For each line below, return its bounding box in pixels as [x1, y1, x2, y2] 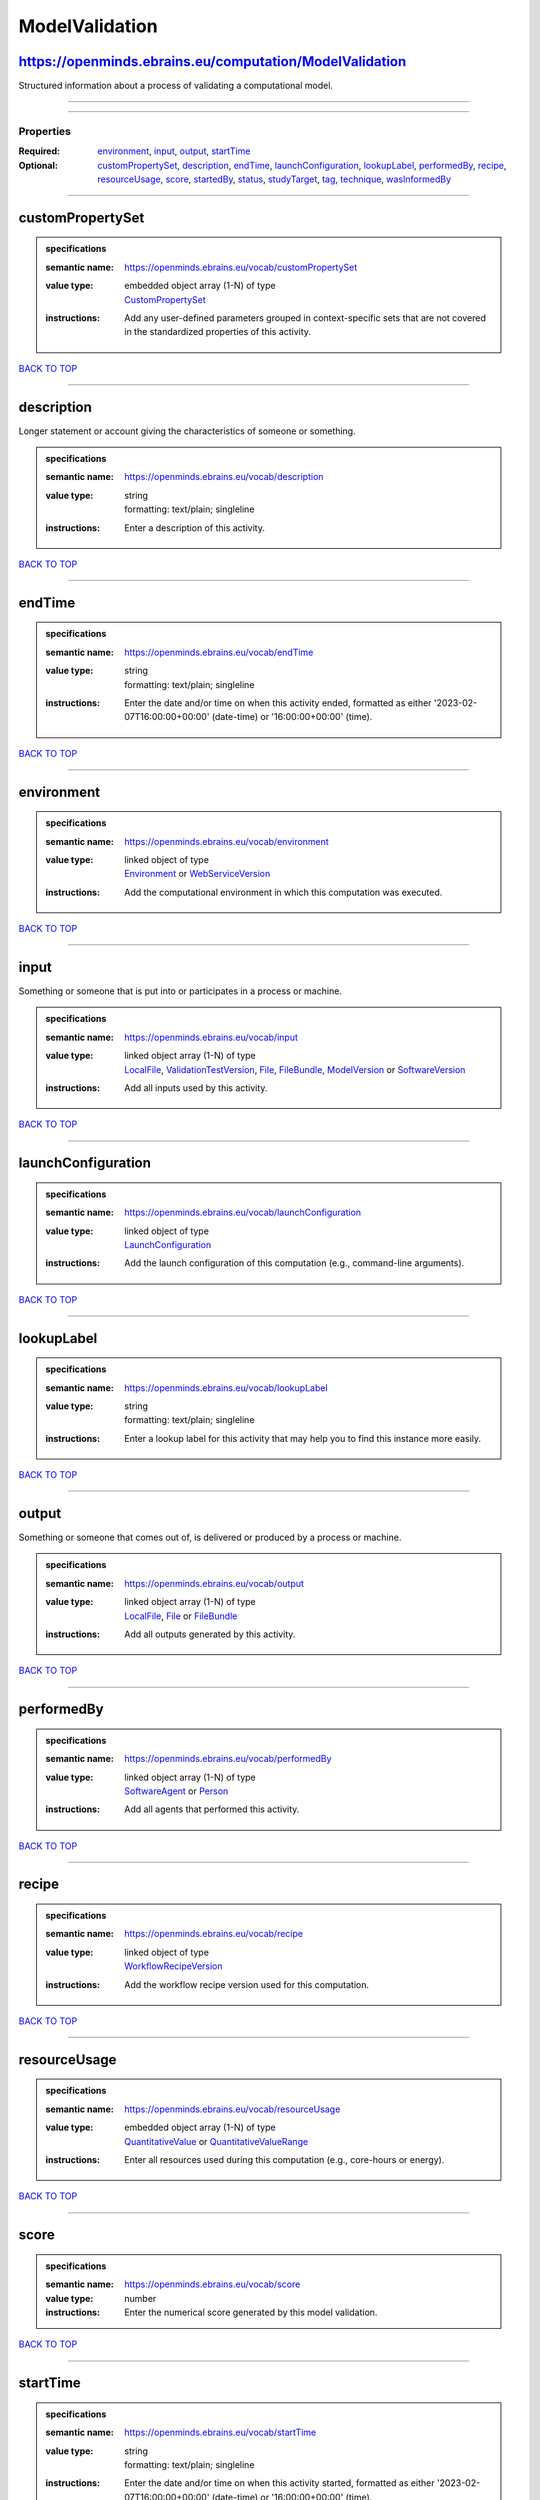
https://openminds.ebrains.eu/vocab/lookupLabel [124, 1381, 329, 1394]
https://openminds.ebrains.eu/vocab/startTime [124, 2426, 317, 2439]
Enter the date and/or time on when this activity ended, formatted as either [124, 696, 432, 709]
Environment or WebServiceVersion [124, 868, 271, 880]
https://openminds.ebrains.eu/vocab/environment [124, 835, 329, 847]
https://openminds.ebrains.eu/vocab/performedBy [124, 1753, 332, 1765]
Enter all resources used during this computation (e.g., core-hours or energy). [124, 2154, 445, 2165]
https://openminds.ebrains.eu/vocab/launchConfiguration [124, 1206, 362, 1219]
